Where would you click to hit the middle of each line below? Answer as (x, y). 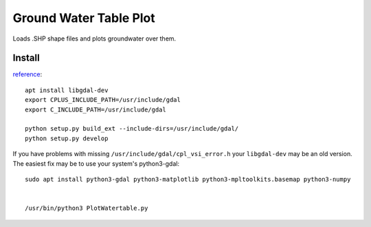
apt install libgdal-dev (67, 90)
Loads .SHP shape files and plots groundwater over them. (94, 39)
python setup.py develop (67, 138)
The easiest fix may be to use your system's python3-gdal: (96, 163)
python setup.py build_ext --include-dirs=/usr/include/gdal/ (132, 129)
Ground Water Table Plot (84, 18)
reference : (27, 74)
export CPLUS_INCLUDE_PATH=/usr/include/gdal (103, 100)
